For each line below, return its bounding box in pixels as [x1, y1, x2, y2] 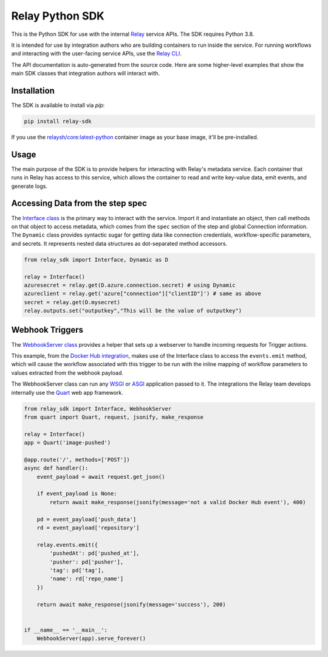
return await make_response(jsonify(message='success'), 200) [36, 601, 226, 608]
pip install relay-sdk [24, 118, 92, 125]
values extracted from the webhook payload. [11, 369, 124, 377]
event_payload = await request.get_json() [36, 473, 165, 480]
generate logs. [11, 182, 48, 190]
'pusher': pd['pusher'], [49, 558, 124, 565]
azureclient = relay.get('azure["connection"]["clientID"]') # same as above [24, 290, 261, 297]
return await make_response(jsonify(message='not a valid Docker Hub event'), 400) [49, 499, 306, 506]
